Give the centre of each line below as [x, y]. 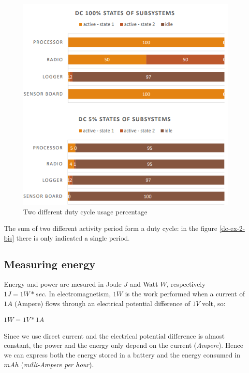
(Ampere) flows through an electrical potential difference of [103, 303]
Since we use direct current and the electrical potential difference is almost [114, 335]
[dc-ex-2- [232, 228]
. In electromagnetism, [78, 293]
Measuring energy [50, 264]
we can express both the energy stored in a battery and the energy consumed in [122, 354]
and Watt [144, 284]
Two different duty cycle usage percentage [85, 212]
